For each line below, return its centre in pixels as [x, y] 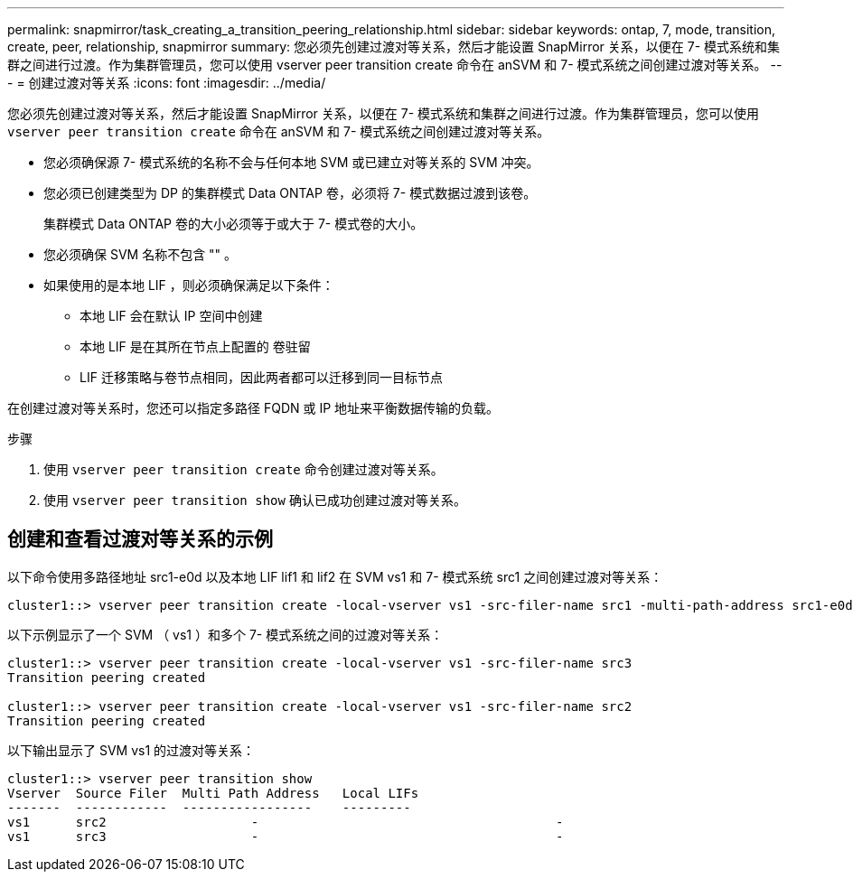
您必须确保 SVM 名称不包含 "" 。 [141, 254]
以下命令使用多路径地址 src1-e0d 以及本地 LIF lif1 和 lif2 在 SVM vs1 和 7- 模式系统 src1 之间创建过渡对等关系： [335, 576]
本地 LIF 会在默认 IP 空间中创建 [171, 316]
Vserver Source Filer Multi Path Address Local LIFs [213, 793]
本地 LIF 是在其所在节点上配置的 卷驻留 [195, 346]
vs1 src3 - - [286, 836]
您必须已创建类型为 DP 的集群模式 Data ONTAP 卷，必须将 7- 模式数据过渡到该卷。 [290, 193]
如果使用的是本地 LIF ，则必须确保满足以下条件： [189, 285]
